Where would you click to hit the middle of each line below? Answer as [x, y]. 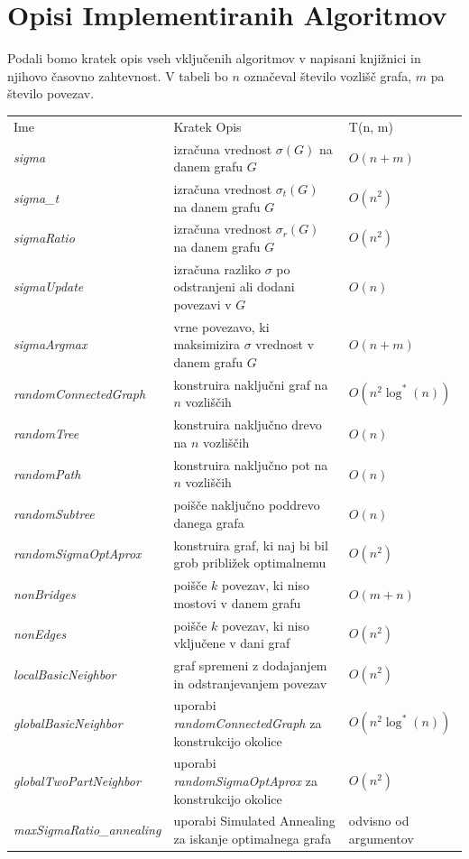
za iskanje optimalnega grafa [253, 839]
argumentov [381, 839]
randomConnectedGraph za [248, 722]
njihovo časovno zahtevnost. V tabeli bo [118, 75]
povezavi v [202, 304]
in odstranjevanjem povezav [250, 683]
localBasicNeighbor [65, 674]
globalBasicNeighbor [68, 722]
